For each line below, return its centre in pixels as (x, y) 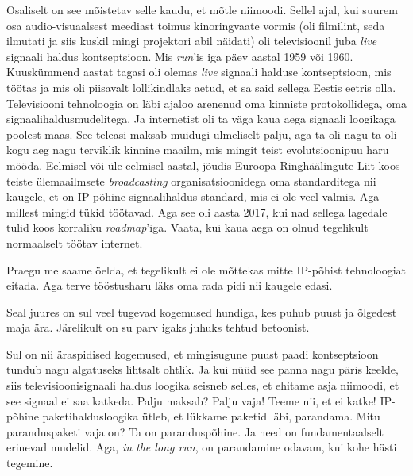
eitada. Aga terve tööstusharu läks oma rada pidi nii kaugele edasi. (170, 285)
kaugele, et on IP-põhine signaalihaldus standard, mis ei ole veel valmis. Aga (193, 196)
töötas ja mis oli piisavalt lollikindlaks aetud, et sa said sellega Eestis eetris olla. (201, 87)
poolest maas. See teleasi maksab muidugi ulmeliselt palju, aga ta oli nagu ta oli (202, 134)
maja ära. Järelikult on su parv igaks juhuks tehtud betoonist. (158, 327)
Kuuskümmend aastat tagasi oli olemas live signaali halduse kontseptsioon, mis (199, 72)
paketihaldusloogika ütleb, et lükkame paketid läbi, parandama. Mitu (211, 416)
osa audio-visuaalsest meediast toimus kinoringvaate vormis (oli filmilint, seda (196, 25)
